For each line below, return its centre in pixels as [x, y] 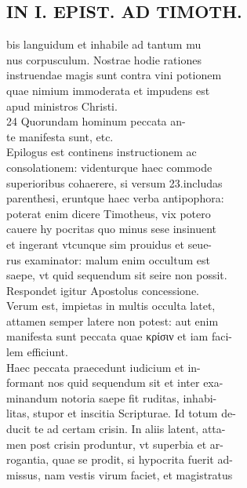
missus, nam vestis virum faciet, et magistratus [120, 474]
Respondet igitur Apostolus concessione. [103, 290]
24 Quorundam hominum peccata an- [96, 121]
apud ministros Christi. [62, 106]
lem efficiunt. [37, 352]
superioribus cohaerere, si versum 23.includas [114, 182]
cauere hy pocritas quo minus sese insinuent [112, 229]
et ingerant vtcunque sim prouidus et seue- [109, 244]
